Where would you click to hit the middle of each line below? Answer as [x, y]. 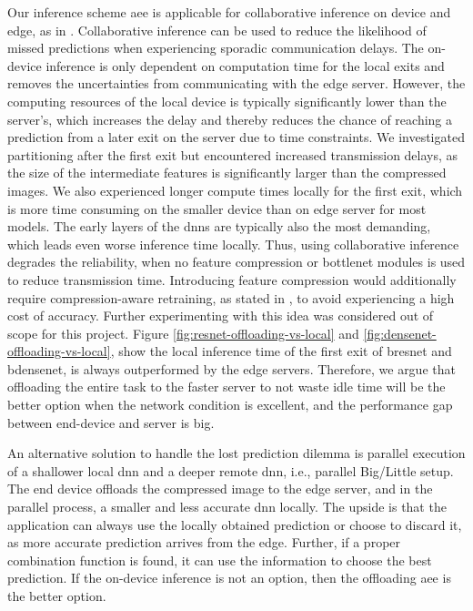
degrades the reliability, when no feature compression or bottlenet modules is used [236, 262]
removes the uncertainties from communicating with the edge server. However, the [236, 83]
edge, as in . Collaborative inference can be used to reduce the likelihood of [217, 30]
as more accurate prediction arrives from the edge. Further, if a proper [204, 542]
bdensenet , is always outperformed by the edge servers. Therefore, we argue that [231, 368]
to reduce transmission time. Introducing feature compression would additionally [232, 279]
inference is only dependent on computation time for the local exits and [245, 65]
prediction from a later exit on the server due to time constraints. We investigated [236, 137]
